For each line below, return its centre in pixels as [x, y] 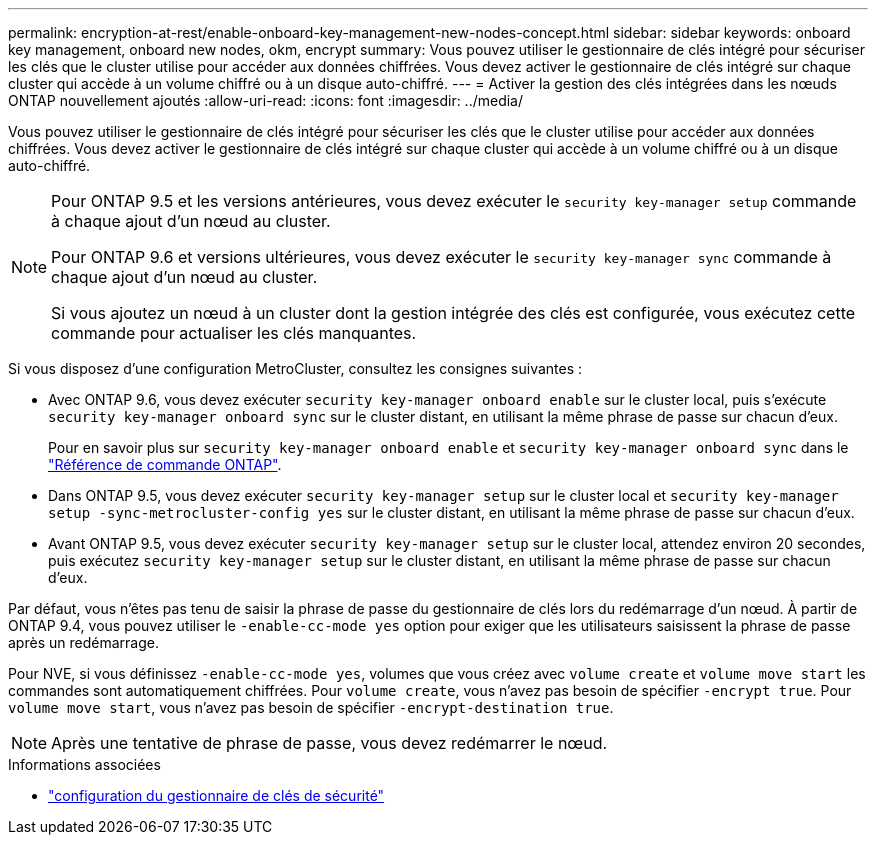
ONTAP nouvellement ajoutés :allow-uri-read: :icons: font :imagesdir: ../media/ [266, 100]
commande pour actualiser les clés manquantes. [234, 333]
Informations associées [84, 764]
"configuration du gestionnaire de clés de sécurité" [216, 795]
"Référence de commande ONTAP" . [165, 464]
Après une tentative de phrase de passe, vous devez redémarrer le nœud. [329, 743]
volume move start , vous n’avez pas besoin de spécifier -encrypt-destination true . [311, 707]
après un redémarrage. [83, 642]
